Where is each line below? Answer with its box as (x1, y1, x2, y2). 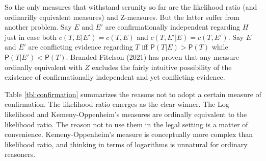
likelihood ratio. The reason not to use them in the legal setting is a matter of (5, 119, 248, 129)
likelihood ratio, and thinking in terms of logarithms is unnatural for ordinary (5, 139, 248, 149)
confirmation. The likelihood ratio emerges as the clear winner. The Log (5, 99, 229, 109)
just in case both (5, 31, 57, 42)
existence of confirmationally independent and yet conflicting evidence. (5, 72, 225, 82)
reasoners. (5, 149, 36, 159)
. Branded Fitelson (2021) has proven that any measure (66, 51, 239, 62)
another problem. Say (5, 21, 72, 32)
